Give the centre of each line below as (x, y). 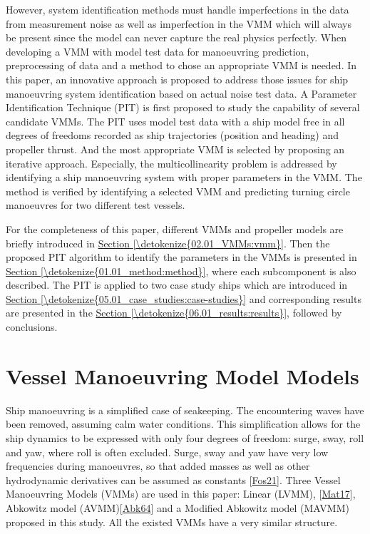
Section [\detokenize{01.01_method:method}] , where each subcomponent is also (181, 271)
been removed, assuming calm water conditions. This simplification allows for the (183, 424)
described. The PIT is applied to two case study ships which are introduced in (177, 285)
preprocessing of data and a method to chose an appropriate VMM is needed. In (181, 65)
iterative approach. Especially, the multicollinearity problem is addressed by (171, 163)
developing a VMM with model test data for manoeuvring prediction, (158, 51)
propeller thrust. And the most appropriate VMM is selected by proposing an (175, 149)
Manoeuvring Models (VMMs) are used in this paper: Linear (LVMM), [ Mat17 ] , (181, 494)
